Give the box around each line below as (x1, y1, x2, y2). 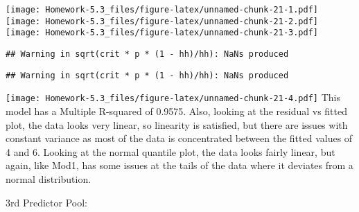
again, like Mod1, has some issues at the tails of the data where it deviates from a (6, 158, 353, 173)
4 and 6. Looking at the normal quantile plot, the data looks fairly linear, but (6, 144, 335, 159)
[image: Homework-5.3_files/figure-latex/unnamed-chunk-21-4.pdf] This (6, 90, 340, 105)
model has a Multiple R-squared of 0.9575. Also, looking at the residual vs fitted (6, 103, 348, 118)
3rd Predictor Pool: (6, 195, 87, 209)
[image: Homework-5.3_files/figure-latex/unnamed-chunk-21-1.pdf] (6, 5, 319, 15)
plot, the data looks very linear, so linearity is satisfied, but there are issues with (6, 117, 348, 132)
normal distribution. (6, 171, 91, 186)
